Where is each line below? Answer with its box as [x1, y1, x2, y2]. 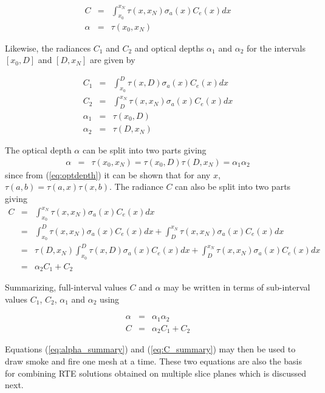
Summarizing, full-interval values [5, 281, 127, 294]
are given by [89, 53, 135, 66]
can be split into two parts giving [82, 144, 207, 156]
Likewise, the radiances [5, 41, 91, 54]
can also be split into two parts [175, 180, 291, 193]
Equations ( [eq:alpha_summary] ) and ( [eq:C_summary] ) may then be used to [5, 343, 296, 355]
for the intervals [246, 41, 306, 54]
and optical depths [134, 41, 204, 54]
